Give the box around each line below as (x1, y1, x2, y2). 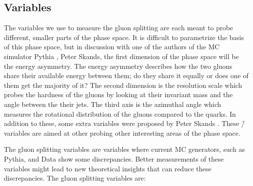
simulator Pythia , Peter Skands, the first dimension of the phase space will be (4, 51, 239, 61)
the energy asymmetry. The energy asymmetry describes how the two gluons (4, 61, 233, 71)
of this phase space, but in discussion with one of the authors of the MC (4, 41, 220, 52)
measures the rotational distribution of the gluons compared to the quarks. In (4, 108, 236, 119)
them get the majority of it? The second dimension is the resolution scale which (4, 80, 242, 90)
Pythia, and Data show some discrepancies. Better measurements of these (4, 153, 224, 164)
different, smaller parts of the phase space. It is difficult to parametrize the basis (4, 32, 244, 42)
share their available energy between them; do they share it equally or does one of (4, 70, 249, 81)
